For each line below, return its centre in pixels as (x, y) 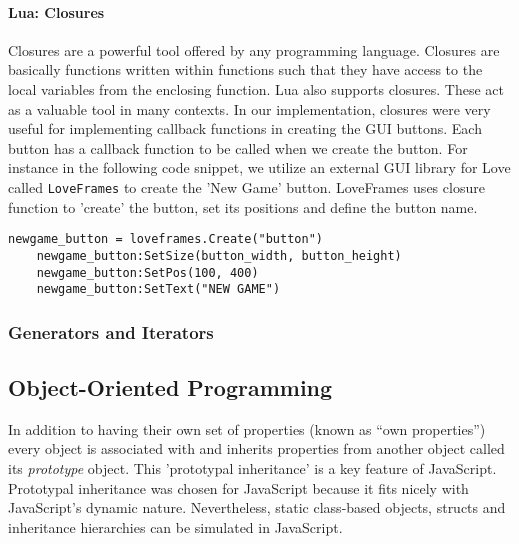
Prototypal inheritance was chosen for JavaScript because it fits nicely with (238, 487)
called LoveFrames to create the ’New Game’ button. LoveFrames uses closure (246, 186)
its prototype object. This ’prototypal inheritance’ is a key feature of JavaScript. (252, 468)
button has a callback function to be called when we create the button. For (238, 147)
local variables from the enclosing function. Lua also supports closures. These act (256, 88)
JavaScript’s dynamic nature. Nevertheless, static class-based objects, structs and (257, 507)
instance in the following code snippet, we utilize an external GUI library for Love (259, 167)
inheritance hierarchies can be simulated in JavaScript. (175, 526)
